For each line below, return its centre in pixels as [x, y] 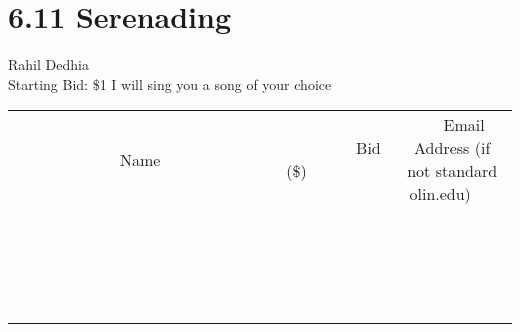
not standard [452, 171]
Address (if [452, 148]
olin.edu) [440, 194]
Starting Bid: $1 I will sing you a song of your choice [170, 83]
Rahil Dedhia [48, 64]
